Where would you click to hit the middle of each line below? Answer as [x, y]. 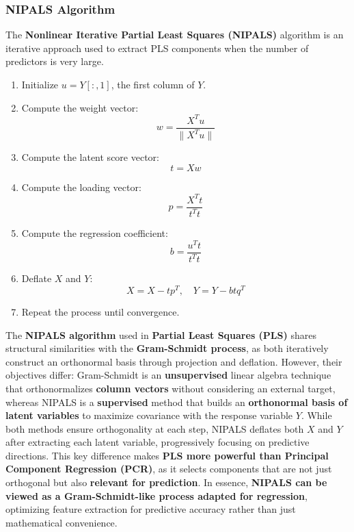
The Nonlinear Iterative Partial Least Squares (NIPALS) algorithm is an [175, 35]
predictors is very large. [55, 61]
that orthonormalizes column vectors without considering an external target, [171, 388]
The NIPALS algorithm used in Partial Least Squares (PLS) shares [161, 334]
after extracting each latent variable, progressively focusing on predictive [158, 442]
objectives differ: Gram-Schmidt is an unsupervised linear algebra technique [168, 375]
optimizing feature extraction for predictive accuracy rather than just [151, 509]
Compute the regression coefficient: [95, 233]
